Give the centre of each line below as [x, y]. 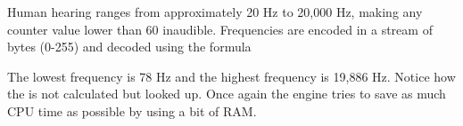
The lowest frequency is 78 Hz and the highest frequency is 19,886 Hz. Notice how [231, 76]
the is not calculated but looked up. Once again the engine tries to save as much [227, 94]
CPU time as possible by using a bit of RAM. [132, 110]
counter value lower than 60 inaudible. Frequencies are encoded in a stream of [220, 29]
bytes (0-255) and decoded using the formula [129, 47]
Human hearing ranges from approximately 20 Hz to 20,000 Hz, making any [215, 12]
